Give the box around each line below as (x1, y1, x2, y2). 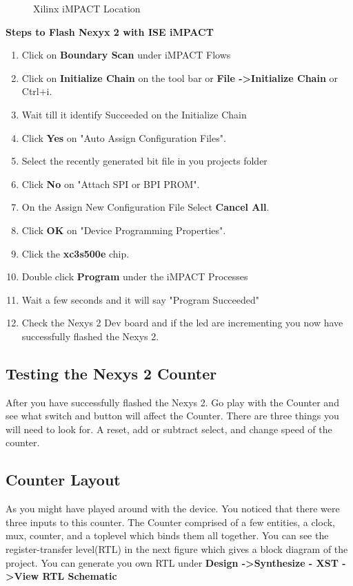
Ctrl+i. (21, 84, 52, 98)
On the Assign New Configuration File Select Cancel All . (21, 200, 270, 214)
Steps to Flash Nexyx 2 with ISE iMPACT (6, 24, 214, 39)
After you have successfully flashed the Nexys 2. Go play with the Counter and (6, 395, 339, 409)
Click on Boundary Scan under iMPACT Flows (21, 48, 231, 62)
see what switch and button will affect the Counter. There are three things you (6, 408, 339, 423)
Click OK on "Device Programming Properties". (21, 222, 226, 237)
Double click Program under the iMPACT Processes (21, 269, 248, 284)
